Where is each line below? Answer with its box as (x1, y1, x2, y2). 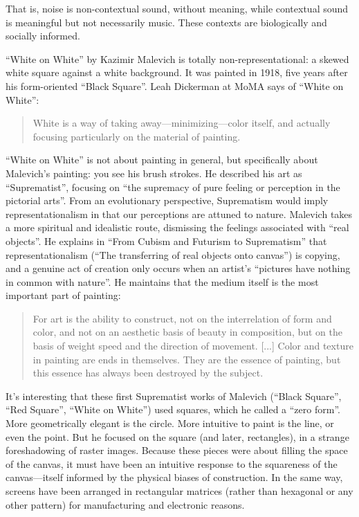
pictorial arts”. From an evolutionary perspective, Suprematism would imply (6, 193, 329, 208)
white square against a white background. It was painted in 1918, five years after (6, 65, 348, 80)
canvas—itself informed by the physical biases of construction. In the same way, (6, 470, 343, 484)
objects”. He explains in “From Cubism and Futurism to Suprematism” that (6, 233, 327, 248)
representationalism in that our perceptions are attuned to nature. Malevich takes (6, 206, 353, 221)
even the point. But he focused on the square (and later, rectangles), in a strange (6, 429, 349, 444)
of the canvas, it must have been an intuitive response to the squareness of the (6, 456, 338, 471)
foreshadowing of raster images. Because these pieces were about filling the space (6, 443, 348, 457)
